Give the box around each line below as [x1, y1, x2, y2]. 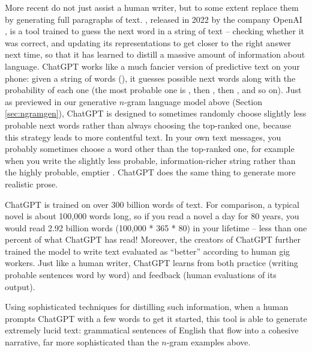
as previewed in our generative [5, 95, 117, 108]
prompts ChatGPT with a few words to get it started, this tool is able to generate [5, 312, 307, 324]
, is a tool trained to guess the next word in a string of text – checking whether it [5, 25, 304, 37]
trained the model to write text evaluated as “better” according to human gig [5, 244, 290, 257]
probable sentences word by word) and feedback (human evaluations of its [5, 269, 277, 281]
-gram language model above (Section [124, 95, 263, 108]
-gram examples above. [166, 336, 251, 348]
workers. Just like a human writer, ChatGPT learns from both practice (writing [5, 256, 298, 269]
